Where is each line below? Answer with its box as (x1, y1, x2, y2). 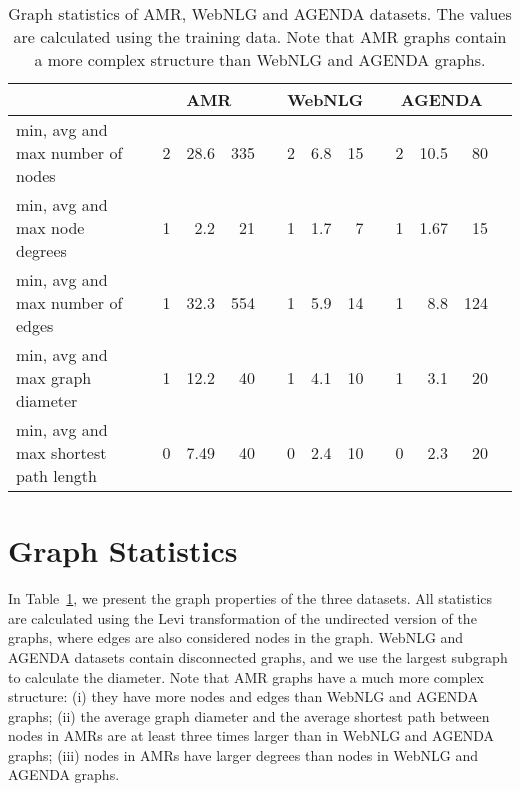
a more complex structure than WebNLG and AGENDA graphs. (34, 48, 486, 71)
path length (16, 464, 97, 487)
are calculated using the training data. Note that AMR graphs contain (13, 25, 507, 48)
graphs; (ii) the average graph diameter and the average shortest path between (8, 705, 490, 726)
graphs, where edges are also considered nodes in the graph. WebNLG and (8, 627, 464, 648)
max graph (16, 366, 92, 389)
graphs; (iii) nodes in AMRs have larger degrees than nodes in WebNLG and (8, 744, 479, 765)
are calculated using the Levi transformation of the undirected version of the (8, 607, 477, 628)
